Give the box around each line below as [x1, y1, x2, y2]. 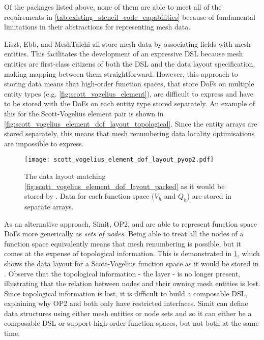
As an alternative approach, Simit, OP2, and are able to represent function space [4, 218, 257, 229]
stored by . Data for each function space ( [24, 191, 155, 201]
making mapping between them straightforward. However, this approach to [4, 68, 238, 79]
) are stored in [187, 191, 231, 201]
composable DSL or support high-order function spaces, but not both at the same [4, 318, 259, 328]
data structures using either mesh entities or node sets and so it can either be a [4, 307, 252, 318]
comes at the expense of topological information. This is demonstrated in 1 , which [4, 248, 260, 259]
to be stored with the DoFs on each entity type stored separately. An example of [4, 98, 255, 109]
